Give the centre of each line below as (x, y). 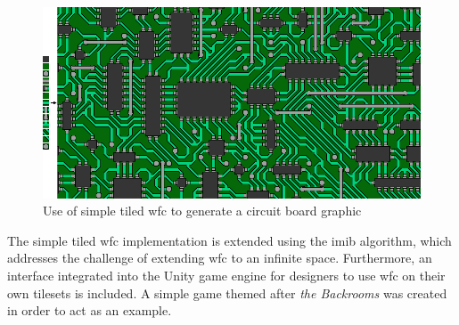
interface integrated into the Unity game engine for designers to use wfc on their (226, 275)
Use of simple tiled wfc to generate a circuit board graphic (202, 211)
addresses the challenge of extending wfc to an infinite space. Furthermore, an (220, 258)
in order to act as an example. (90, 310)
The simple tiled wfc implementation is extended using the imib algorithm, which (229, 240)
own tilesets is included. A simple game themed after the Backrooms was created (227, 292)
